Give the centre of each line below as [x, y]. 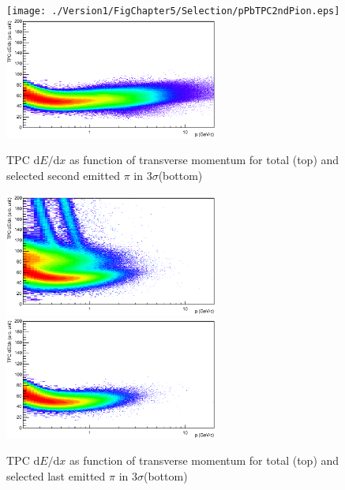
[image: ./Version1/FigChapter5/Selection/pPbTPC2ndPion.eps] [173, 11]
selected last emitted [56, 475]
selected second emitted [64, 176]
